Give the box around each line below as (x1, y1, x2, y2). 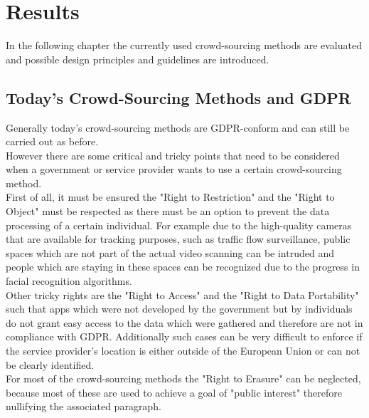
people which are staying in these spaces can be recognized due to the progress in (6, 259, 360, 274)
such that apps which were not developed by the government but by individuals (6, 301, 353, 316)
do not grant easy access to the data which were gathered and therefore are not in (6, 315, 363, 330)
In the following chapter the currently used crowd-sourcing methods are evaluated (6, 38, 362, 53)
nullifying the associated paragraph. (6, 399, 161, 414)
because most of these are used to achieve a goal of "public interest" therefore (6, 385, 342, 399)
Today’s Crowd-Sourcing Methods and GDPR (6, 86, 351, 108)
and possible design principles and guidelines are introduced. (6, 51, 269, 66)
